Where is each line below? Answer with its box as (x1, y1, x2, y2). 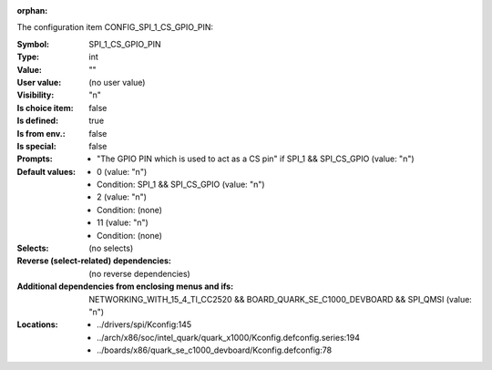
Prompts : (16, 153, 54, 164)
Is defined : (16, 115, 59, 127)
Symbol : (16, 38, 50, 49)
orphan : (16, 5, 48, 15)
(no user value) (88, 77, 146, 87)
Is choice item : (16, 102, 74, 113)
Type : (16, 51, 40, 63)
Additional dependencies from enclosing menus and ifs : (16, 281, 234, 292)
